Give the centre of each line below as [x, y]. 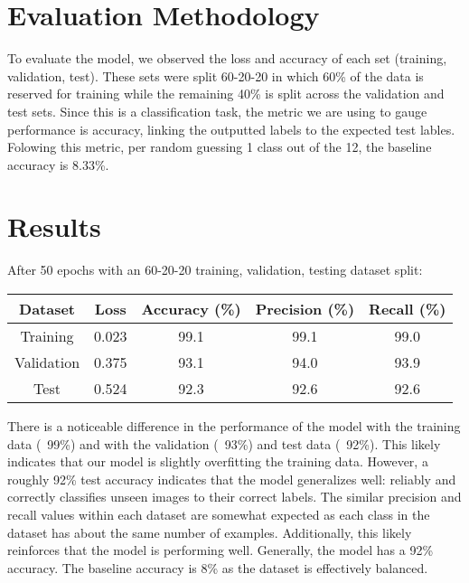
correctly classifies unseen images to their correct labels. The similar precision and [234, 497]
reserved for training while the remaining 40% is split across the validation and [226, 94]
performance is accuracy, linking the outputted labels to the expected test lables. [231, 129]
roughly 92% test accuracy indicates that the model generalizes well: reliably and [232, 479]
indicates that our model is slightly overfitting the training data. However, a [218, 461]
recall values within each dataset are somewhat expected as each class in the [219, 514]
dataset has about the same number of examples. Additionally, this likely [210, 532]
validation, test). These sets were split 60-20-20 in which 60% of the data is [216, 75]
